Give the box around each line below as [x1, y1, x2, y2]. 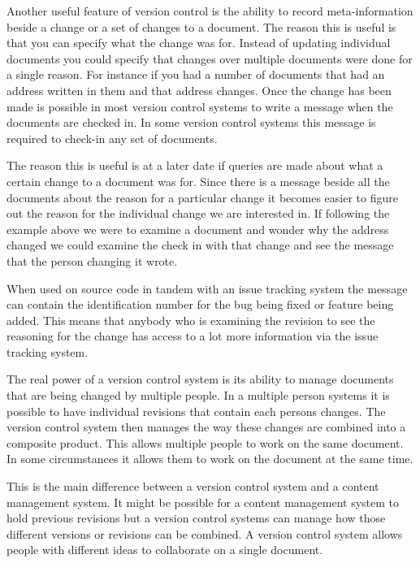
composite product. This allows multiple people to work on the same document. [6, 434, 404, 451]
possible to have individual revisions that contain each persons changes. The [6, 402, 386, 419]
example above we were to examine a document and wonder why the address [6, 220, 389, 237]
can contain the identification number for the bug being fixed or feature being [6, 296, 394, 313]
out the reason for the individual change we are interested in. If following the [6, 205, 390, 222]
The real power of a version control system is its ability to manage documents [6, 370, 394, 388]
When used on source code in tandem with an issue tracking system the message [6, 279, 408, 297]
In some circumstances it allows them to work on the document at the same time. [6, 450, 414, 467]
